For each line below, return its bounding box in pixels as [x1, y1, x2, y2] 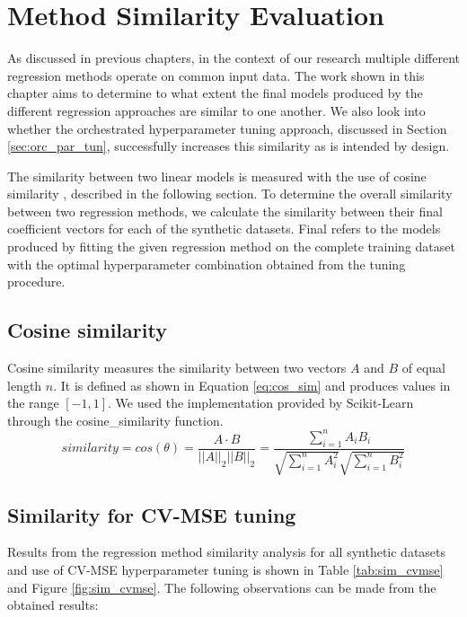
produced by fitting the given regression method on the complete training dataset [7, 237, 455, 256]
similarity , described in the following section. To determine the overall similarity [7, 184, 453, 203]
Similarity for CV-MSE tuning [7, 500, 296, 528]
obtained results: [7, 595, 99, 614]
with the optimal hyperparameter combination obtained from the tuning [7, 254, 406, 273]
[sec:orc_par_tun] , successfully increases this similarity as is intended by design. [7, 137, 450, 155]
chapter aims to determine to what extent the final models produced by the [7, 84, 423, 102]
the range [7, 393, 59, 412]
